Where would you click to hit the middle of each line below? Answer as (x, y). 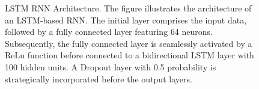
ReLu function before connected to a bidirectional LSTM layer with (129, 55)
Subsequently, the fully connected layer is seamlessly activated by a (129, 43)
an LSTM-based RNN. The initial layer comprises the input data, (126, 20)
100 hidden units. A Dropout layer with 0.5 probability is (111, 66)
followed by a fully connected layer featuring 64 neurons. (109, 32)
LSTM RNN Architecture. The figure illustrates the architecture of (128, 8)
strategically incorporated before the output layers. (99, 78)
